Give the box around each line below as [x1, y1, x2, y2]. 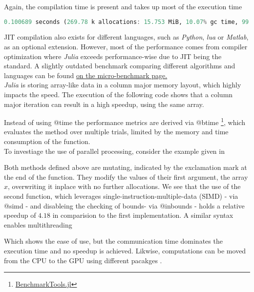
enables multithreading [4, 219, 72, 229]
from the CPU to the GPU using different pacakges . [4, 255, 162, 265]
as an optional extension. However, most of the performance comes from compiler [4, 42, 248, 52]
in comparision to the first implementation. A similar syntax [52, 210, 233, 220]
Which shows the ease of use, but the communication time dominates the [4, 236, 223, 246]
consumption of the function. [4, 136, 90, 146]
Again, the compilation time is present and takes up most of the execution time [4, 1, 242, 11]
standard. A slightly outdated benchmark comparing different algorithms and [4, 61, 235, 71]
